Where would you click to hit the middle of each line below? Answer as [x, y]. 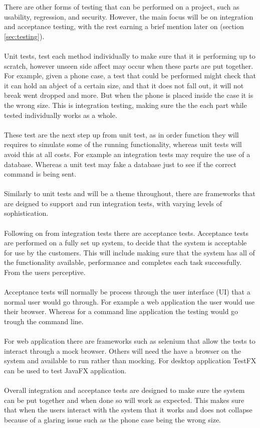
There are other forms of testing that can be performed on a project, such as [122, 7]
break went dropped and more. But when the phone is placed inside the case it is [129, 95]
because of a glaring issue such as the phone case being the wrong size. [113, 419]
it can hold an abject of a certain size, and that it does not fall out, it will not [124, 85]
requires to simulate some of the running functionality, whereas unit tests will [123, 144]
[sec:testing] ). [24, 36]
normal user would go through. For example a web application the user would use [129, 301]
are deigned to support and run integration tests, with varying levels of [113, 203]
